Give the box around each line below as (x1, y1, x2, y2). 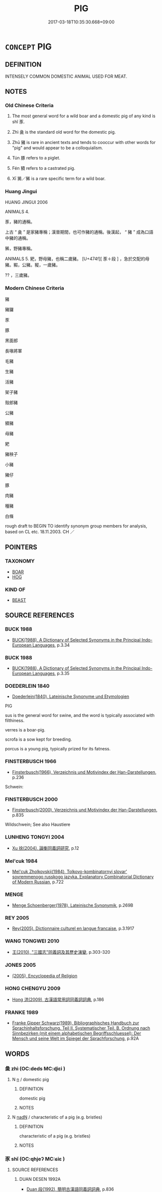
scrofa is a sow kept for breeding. (5, 736, 72, 742)
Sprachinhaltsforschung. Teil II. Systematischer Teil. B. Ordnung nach (12, 1025, 150, 1031)
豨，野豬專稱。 (5, 245, 35, 251)
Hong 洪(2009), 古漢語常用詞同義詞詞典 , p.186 (12, 996, 104, 1002)
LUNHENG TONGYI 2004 (5, 834, 64, 840)
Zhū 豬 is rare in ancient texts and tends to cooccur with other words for (12, 140, 156, 145)
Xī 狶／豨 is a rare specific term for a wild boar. (12, 176, 106, 181)
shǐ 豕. (12, 119, 25, 125)
